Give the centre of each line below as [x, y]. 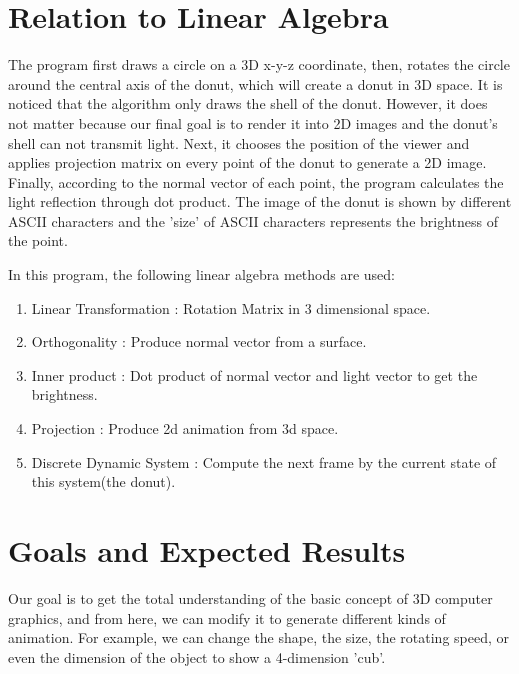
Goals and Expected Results [207, 550]
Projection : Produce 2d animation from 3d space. [185, 428]
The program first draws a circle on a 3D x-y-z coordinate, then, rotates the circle [259, 64]
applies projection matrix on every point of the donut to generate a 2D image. [247, 162]
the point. [38, 240]
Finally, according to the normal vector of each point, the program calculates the [256, 181]
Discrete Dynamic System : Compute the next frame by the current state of [264, 461]
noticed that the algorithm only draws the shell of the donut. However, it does [248, 103]
